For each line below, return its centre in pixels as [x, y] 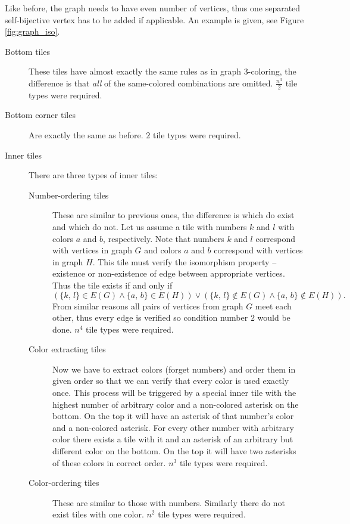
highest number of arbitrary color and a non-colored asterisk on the [176, 404]
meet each [273, 306]
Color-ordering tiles [64, 483]
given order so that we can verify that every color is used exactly [171, 381]
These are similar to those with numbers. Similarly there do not [169, 502]
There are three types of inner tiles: [93, 175]
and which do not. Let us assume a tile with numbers [150, 226]
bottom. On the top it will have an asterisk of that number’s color [173, 416]
